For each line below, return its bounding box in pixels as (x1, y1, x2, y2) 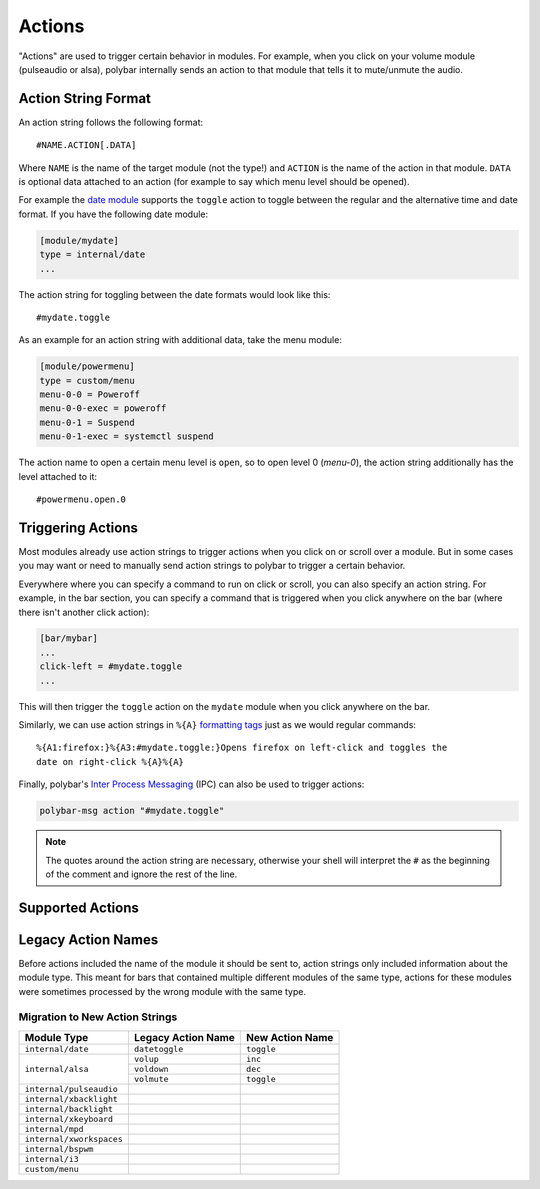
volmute (133, 1073, 169, 1084)
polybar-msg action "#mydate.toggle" (39, 805, 225, 817)
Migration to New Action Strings (18, 1010, 178, 1024)
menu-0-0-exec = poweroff (39, 403, 167, 414)
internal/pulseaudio (24, 1083, 119, 1094)
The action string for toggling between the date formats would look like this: (18, 288, 331, 300)
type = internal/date (39, 249, 146, 260)
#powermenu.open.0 (36, 494, 127, 505)
